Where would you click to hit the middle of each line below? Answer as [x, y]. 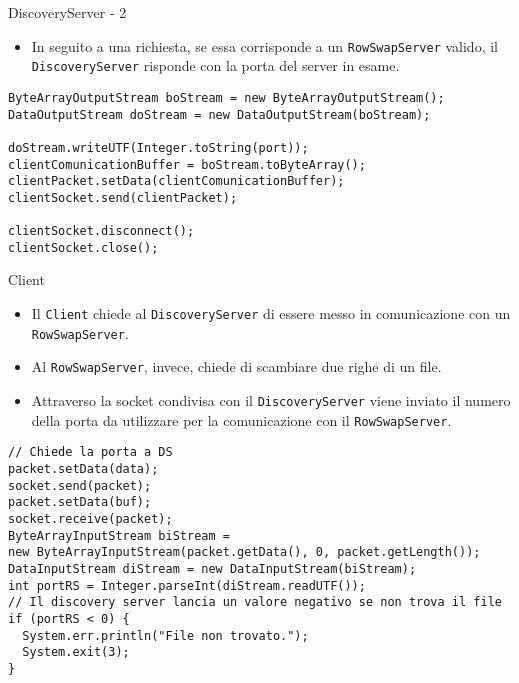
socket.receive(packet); [90, 518]
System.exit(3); [76, 652]
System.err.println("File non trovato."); [165, 635]
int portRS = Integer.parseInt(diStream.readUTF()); [187, 585]
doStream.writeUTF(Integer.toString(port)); [158, 147]
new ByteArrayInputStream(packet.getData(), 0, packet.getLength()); [244, 552]
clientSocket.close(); [83, 247]
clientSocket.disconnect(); [101, 231]
